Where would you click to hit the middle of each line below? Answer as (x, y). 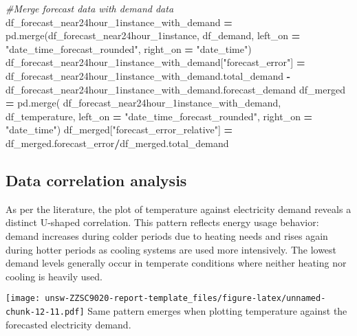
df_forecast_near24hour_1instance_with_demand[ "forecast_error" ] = (155, 62)
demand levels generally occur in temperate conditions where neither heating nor (176, 263)
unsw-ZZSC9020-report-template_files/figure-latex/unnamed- (185, 299)
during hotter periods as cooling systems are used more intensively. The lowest (171, 249)
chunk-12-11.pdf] (45, 312)
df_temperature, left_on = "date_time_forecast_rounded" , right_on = (159, 116)
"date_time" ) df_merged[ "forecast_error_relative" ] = (119, 130)
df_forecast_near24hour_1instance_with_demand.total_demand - (148, 75)
